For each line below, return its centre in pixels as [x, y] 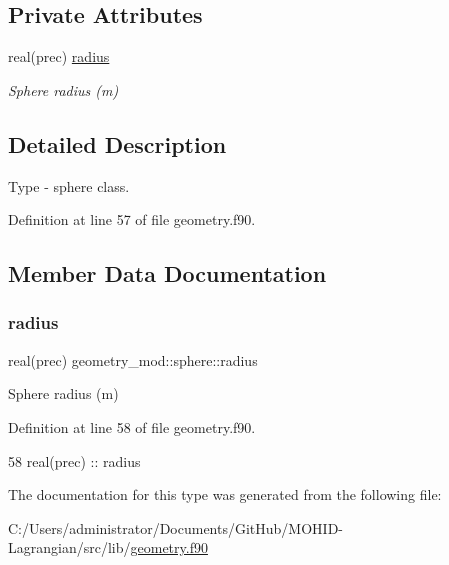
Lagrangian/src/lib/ [69, 547]
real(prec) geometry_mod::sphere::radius [133, 359]
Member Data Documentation [167, 273]
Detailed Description [117, 143]
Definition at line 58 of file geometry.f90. [132, 426]
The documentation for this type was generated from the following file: [225, 494]
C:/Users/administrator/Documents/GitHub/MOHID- [175, 527]
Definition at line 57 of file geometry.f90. [132, 219]
